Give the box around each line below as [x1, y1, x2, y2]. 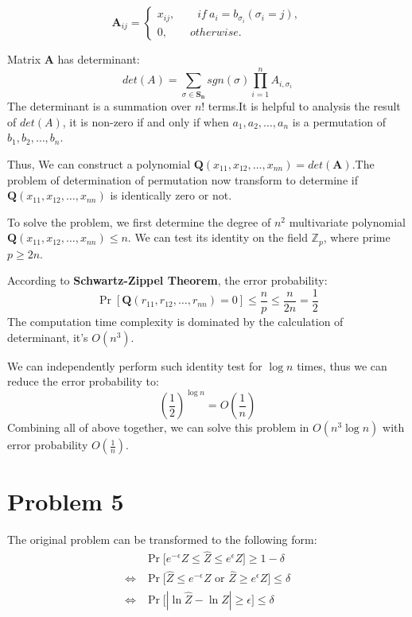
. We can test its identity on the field [127, 229, 308, 246]
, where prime [323, 229, 391, 246]
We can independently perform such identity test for [7, 357, 262, 374]
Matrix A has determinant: [7, 51, 140, 67]
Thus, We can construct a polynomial [7, 155, 191, 172]
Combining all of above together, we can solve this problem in [7, 419, 309, 436]
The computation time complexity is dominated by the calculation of [7, 312, 344, 329]
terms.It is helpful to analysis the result [208, 98, 401, 114]
